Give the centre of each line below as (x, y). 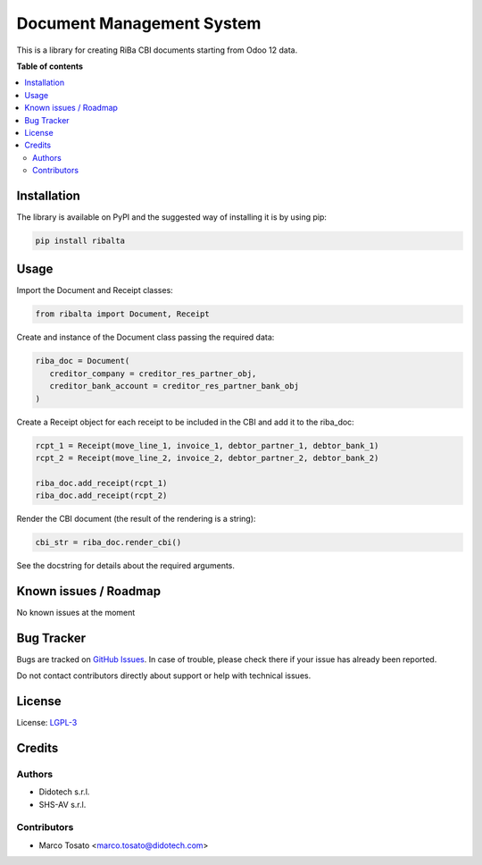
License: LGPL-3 (47, 723)
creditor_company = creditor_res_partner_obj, (153, 374)
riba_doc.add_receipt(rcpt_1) (101, 483)
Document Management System (139, 23)
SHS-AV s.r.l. (62, 804)
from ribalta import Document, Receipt (122, 314)
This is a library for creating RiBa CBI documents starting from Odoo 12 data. (157, 50)
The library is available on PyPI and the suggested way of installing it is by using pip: (172, 217)
